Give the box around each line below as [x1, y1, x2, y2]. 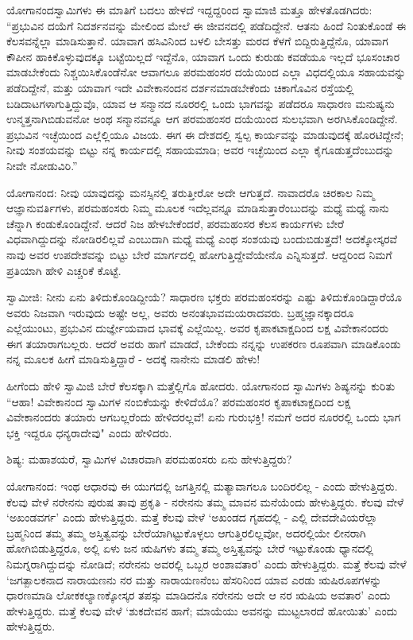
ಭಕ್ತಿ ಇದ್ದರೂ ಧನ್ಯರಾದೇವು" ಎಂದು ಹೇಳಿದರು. [6, 424, 172, 440]
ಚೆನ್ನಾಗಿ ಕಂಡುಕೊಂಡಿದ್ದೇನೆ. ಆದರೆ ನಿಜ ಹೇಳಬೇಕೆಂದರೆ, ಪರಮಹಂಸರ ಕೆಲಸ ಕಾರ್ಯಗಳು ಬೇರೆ [6, 215, 345, 231]
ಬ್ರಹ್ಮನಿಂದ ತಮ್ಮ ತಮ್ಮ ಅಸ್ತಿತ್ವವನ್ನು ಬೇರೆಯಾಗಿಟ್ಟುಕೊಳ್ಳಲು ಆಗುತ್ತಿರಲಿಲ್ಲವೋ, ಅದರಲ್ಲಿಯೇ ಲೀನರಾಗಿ [6, 524, 366, 541]
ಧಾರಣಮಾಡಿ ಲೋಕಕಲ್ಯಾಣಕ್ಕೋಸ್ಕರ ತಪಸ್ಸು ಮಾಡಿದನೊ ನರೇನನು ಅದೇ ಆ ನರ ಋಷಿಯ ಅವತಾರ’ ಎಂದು [6, 587, 391, 603]
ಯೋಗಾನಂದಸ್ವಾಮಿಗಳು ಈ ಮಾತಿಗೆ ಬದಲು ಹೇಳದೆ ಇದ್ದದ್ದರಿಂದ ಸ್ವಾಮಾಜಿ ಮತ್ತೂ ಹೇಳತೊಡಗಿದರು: [6, 2, 372, 17]
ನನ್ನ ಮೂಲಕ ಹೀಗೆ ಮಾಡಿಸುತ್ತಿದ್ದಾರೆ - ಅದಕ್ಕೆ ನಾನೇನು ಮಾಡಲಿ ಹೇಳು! [6, 351, 261, 367]
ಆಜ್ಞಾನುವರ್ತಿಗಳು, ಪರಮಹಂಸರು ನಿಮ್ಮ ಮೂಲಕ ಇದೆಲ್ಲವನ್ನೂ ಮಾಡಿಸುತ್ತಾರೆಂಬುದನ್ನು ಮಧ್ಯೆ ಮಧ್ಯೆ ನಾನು [6, 200, 389, 216]
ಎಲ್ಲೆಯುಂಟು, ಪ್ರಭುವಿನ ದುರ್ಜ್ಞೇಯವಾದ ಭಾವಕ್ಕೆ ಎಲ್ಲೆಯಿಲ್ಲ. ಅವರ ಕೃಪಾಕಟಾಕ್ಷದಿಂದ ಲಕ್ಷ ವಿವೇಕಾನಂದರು [6, 320, 389, 336]
